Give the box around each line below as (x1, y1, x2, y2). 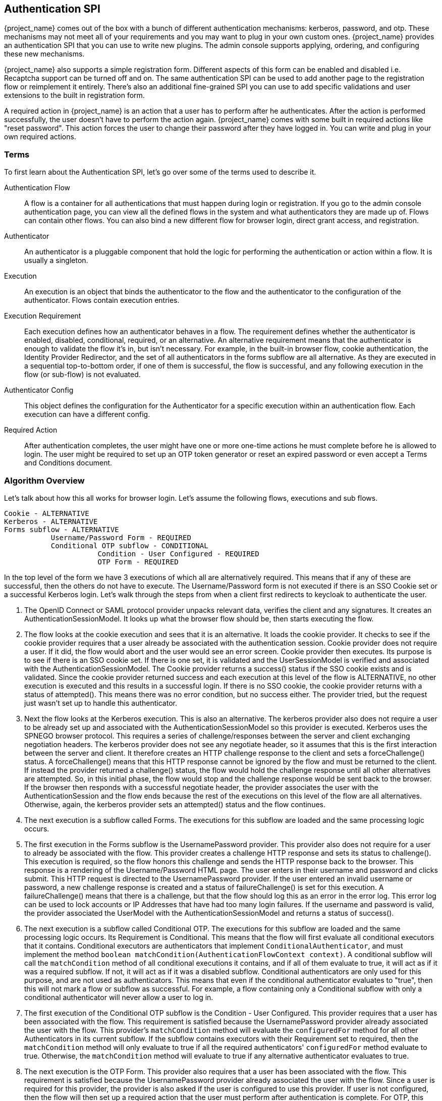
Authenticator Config (4, 386, 74, 395)
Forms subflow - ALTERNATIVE (4, 525, 119, 534)
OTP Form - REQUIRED (97, 557, 179, 566)
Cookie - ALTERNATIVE (4, 509, 89, 517)
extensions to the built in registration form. (4, 91, 145, 100)
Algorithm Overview (4, 475, 85, 486)
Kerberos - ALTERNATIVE (4, 517, 98, 526)
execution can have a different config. (24, 410, 150, 419)
